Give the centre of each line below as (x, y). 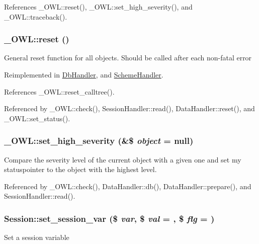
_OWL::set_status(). (37, 118)
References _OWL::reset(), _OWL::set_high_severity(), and (98, 7)
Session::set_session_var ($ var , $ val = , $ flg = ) (109, 218)
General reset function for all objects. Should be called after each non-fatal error (128, 58)
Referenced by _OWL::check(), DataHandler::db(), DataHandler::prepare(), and (128, 186)
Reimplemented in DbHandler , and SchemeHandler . (84, 74)
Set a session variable (37, 237)
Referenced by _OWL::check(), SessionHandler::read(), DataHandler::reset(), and (129, 108)
